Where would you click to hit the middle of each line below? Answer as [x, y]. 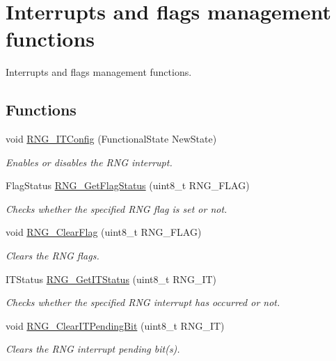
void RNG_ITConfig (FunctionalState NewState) [111, 139]
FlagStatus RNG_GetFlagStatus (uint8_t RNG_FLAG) [128, 185]
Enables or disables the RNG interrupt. [89, 162]
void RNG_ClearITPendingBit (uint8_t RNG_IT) [115, 325]
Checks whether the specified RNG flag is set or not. [117, 208]
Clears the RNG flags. [53, 256]
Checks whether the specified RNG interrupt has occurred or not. [143, 302]
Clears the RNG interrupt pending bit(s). [93, 349]
